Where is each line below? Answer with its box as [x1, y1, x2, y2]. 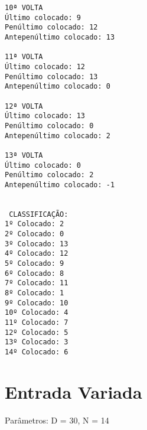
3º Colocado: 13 [5, 239, 68, 248]
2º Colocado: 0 [5, 230, 64, 239]
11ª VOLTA [5, 53, 43, 61]
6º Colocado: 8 [5, 269, 64, 278]
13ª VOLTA [5, 151, 43, 159]
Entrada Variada [5, 379, 142, 403]
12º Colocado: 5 [5, 328, 68, 337]
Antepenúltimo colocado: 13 [5, 32, 115, 41]
